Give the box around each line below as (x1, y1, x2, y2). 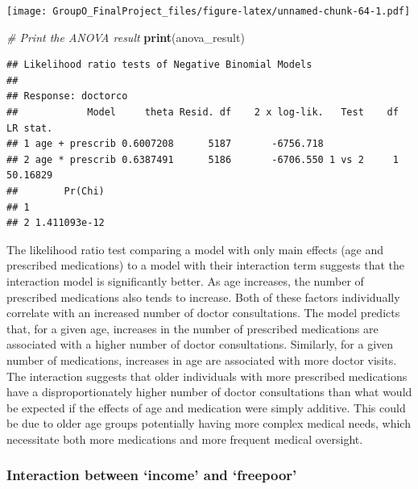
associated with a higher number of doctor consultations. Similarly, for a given (6, 336, 394, 353)
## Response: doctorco (6, 90, 128, 102)
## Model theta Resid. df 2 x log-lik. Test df (6, 107, 399, 119)
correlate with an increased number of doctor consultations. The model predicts (6, 304, 400, 321)
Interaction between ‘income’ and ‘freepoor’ (6, 465, 297, 485)
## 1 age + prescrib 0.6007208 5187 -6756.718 (6, 138, 324, 150)
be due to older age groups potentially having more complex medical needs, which (6, 415, 411, 432)
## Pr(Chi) (6, 186, 105, 197)
